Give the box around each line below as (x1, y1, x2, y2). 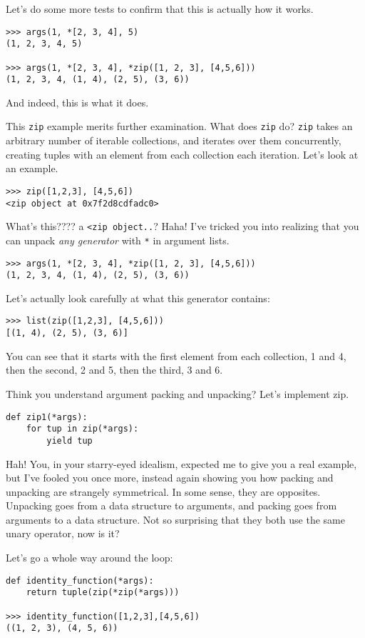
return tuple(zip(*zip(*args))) (26, 587, 180, 598)
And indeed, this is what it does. (6, 94, 149, 109)
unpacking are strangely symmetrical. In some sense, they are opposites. (6, 484, 321, 499)
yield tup (46, 435, 93, 446)
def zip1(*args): (6, 412, 88, 422)
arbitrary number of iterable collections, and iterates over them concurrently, (6, 133, 341, 148)
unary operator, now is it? (6, 526, 120, 541)
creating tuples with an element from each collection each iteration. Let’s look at (6, 146, 359, 161)
